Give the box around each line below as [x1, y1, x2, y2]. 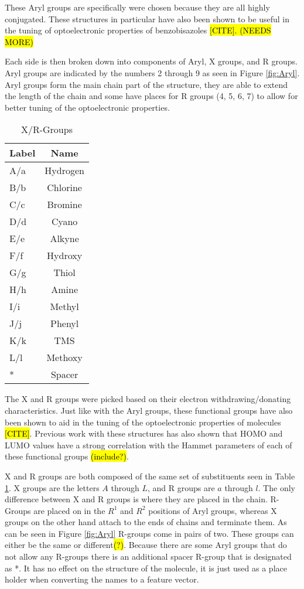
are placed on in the [33, 504, 105, 516]
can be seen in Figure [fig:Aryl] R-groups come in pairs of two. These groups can [5, 527, 294, 539]
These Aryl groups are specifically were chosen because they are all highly [5, 1, 270, 13]
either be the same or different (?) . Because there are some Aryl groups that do [5, 539, 287, 551]
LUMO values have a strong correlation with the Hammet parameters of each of [5, 438, 292, 451]
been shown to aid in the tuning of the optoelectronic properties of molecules [5, 416, 281, 428]
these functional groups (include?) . [5, 450, 129, 462]
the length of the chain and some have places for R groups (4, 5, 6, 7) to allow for [5, 90, 298, 102]
